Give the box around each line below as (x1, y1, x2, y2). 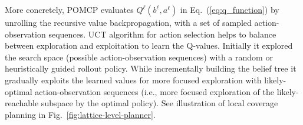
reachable (5, 97, 39, 109)
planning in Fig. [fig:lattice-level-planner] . (5, 108, 156, 120)
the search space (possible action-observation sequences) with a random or (5, 50, 273, 63)
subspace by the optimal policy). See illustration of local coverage (41, 97, 278, 109)
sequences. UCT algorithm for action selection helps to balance (48, 28, 276, 40)
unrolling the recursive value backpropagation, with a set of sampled (5, 16, 252, 28)
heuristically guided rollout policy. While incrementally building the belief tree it (5, 62, 297, 75)
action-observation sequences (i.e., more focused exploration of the (35, 85, 274, 97)
